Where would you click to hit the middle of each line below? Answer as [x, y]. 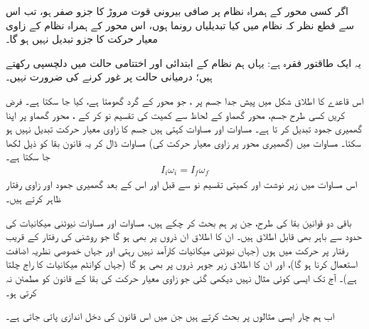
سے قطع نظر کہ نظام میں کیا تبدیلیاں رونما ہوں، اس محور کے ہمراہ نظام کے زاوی [180, 25]
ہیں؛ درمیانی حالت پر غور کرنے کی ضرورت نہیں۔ [109, 77]
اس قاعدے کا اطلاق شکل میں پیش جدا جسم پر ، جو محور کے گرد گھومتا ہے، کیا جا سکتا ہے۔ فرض [185, 100]
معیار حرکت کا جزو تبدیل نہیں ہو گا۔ [82, 39]
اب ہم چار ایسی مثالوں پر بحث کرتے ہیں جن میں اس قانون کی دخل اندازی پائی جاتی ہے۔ [170, 316]
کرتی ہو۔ [21, 292]
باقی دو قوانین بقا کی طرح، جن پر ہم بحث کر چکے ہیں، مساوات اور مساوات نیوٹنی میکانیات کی [179, 222]
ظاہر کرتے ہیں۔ [34, 198]
